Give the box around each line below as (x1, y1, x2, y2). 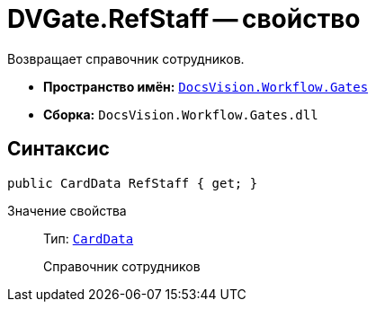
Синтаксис (7, 137, 110, 161)
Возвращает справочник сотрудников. (7, 50, 245, 66)
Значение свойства (7, 202, 127, 218)
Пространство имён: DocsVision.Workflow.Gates (43, 78, 369, 94)
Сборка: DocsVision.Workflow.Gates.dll (43, 106, 318, 122)
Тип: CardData (43, 230, 134, 246)
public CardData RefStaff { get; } (7, 175, 258, 190)
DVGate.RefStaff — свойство (7, 4, 361, 34)
